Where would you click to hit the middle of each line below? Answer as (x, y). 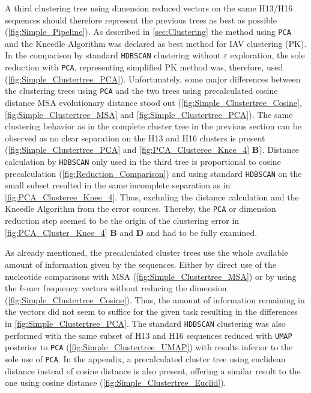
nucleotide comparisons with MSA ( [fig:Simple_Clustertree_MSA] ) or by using (151, 276)
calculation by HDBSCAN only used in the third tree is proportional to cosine (143, 161)
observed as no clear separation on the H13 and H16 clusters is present (135, 138)
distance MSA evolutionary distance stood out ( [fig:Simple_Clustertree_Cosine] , (153, 102)
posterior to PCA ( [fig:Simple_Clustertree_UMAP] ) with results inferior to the (149, 347)
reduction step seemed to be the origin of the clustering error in (122, 221)
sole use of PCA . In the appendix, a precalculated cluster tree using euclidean (145, 358)
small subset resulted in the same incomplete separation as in (118, 185)
